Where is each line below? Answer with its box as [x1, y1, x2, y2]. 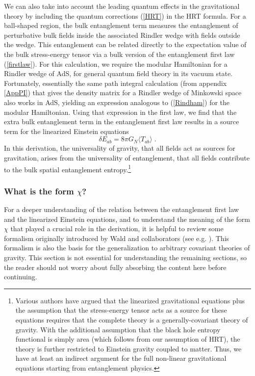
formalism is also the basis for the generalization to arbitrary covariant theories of [4, 242, 250, 253]
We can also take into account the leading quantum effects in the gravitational [4, 1, 240, 11]
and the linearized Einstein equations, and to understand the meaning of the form [4, 214, 250, 224]
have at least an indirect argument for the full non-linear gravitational [15, 353, 227, 363]
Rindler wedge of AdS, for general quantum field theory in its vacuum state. [4, 68, 233, 79]
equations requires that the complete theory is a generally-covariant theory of [15, 314, 248, 324]
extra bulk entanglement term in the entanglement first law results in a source [4, 116, 239, 127]
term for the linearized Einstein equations [4, 126, 129, 136]
